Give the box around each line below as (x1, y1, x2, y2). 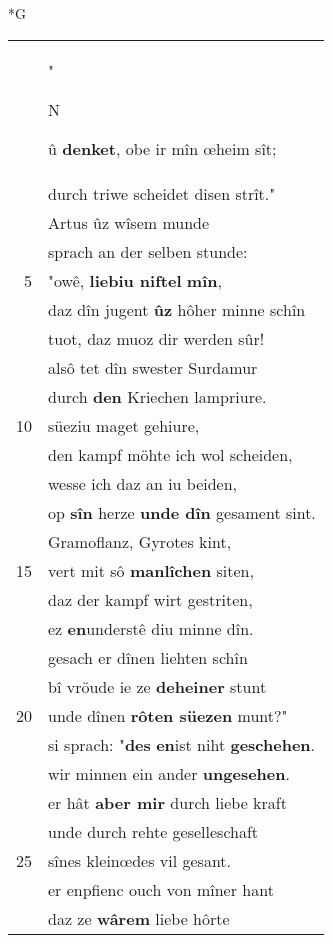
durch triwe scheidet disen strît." (48, 181, 276, 205)
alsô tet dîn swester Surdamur (48, 355, 258, 379)
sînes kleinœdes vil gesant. (48, 848, 232, 872)
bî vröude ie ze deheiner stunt (48, 674, 267, 698)
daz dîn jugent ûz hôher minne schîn (48, 297, 306, 321)
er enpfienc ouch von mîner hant (48, 877, 274, 901)
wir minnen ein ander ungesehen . (48, 761, 290, 785)
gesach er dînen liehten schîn (48, 645, 248, 669)
